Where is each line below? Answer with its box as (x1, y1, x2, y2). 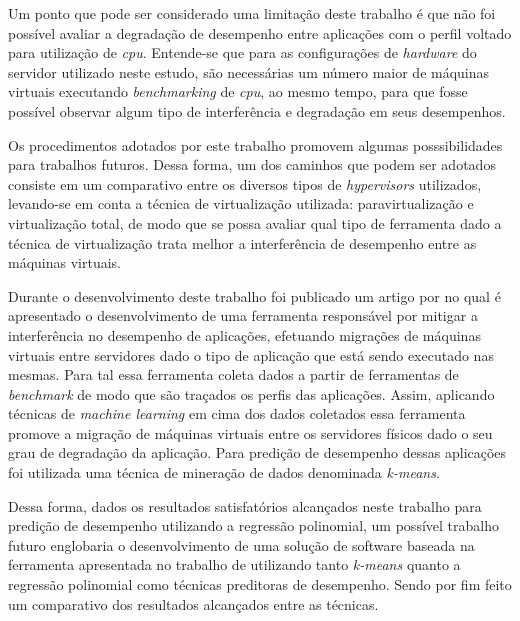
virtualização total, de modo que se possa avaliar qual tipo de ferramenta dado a (8, 212, 502, 233)
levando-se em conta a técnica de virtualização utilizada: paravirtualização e (8, 193, 474, 214)
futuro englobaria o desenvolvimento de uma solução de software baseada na (8, 534, 475, 555)
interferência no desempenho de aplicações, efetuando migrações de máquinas (8, 324, 481, 345)
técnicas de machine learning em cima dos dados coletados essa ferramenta (8, 403, 466, 424)
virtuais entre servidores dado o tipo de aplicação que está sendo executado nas (8, 344, 494, 365)
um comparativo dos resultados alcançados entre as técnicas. (8, 593, 379, 614)
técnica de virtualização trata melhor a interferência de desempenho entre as (8, 232, 477, 253)
